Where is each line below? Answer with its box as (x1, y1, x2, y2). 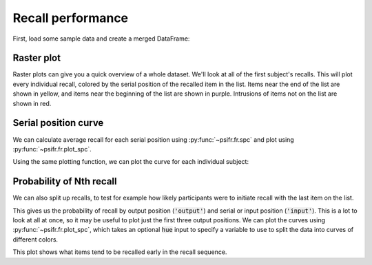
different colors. (12, 235, 59, 244)
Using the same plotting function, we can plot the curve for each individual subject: (12, 158, 249, 166)
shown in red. (12, 99, 52, 107)
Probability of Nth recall (12, 176, 117, 187)
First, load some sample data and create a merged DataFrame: (12, 34, 190, 43)
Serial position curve (12, 117, 104, 129)
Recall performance (12, 10, 129, 25)
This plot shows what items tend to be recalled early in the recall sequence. (12, 248, 227, 256)
